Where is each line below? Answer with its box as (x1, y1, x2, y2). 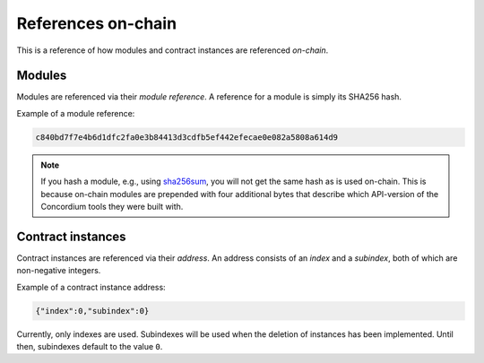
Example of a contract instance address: (16, 281, 166, 292)
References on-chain (16, 13, 177, 33)
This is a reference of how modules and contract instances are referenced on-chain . (16, 45, 329, 56)
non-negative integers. (16, 265, 101, 276)
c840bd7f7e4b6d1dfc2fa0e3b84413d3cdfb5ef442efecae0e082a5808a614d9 (35, 132, 339, 143)
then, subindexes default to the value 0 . (16, 341, 163, 352)
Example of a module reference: (16, 108, 135, 118)
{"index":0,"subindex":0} (35, 306, 150, 315)
